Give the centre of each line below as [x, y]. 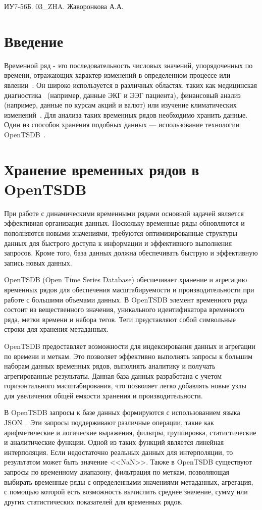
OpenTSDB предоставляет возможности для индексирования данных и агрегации [130, 346]
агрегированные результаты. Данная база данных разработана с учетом [113, 375]
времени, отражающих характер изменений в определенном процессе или [117, 75]
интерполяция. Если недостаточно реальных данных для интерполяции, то [119, 452]
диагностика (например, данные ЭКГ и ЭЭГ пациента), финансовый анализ [122, 95]
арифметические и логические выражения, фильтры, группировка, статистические [130, 432]
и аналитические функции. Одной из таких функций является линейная [114, 442]
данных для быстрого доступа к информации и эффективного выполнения [118, 243]
